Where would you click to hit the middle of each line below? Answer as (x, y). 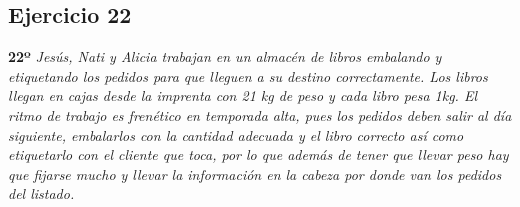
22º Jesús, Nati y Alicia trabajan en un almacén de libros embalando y (225, 56)
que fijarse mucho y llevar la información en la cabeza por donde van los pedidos (255, 173)
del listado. (41, 193)
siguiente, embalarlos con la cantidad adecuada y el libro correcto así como (236, 134)
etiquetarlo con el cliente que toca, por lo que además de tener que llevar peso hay (258, 154)
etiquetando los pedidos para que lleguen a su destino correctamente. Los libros (248, 75)
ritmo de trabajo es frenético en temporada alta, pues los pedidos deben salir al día (260, 114)
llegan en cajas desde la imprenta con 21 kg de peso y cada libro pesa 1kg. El (242, 95)
